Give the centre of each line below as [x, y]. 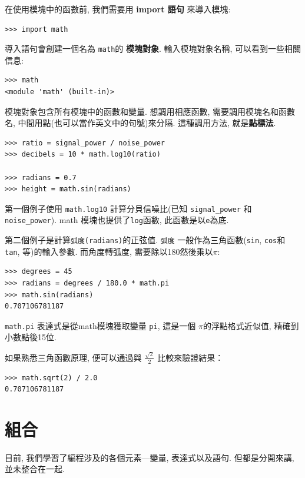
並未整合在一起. [35, 469]
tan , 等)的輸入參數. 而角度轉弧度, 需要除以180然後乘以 [109, 251]
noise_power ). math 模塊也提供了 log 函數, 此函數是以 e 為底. [117, 220]
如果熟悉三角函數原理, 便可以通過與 [73, 357]
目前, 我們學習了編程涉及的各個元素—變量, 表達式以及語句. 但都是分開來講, [150, 457]
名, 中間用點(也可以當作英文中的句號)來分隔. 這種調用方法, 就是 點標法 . [140, 123]
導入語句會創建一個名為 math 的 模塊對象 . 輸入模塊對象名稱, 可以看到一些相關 [153, 49]
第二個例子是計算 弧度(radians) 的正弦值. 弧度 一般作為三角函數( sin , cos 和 [145, 240]
